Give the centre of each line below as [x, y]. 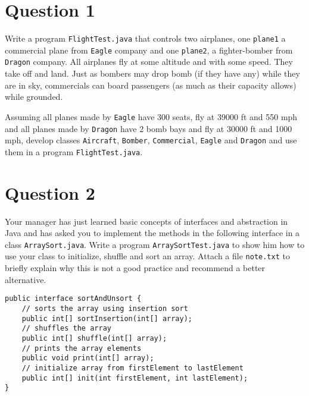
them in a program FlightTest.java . [74, 151]
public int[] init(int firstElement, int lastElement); [135, 378]
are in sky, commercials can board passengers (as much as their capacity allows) [151, 85]
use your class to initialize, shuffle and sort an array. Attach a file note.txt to [147, 256]
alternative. [26, 279]
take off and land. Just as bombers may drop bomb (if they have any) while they [152, 73]
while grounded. [34, 97]
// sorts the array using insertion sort [105, 308]
